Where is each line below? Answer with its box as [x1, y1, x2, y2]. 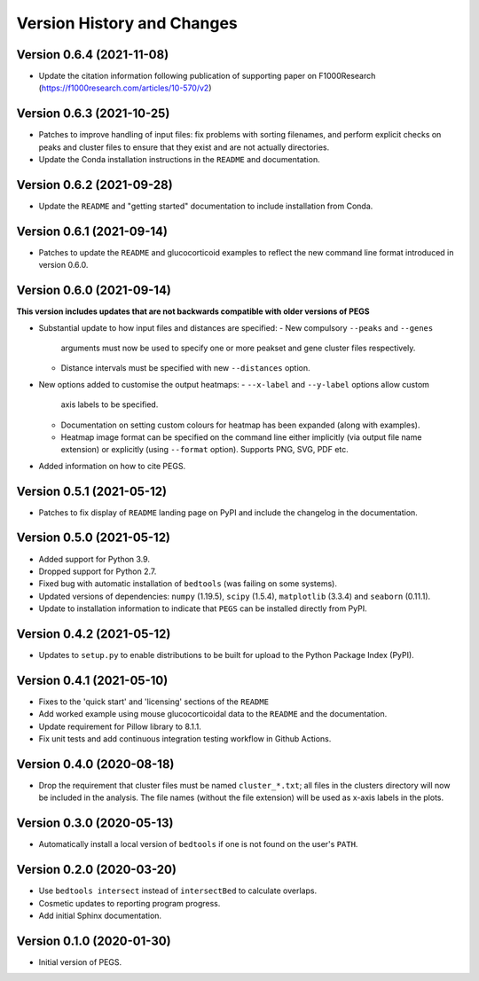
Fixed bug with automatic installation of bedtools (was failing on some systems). [38, 578, 337, 589]
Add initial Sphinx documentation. [38, 910, 162, 922]
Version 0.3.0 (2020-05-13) [16, 816, 174, 831]
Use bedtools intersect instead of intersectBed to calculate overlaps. [38, 885, 318, 896]
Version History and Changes [16, 13, 239, 33]
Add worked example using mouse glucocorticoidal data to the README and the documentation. [38, 709, 388, 719]
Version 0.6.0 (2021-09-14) [16, 283, 172, 298]
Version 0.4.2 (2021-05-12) [16, 626, 171, 641]
